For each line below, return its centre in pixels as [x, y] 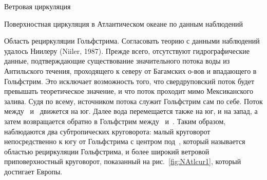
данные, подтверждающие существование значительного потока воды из [117, 61]
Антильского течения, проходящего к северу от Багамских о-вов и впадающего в [130, 71]
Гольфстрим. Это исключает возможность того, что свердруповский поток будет [129, 81]
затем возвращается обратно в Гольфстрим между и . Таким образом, [115, 121]
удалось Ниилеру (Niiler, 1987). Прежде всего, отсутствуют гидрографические [127, 51]
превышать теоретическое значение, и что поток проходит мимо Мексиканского [129, 91]
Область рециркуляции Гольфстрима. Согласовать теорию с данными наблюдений [132, 41]
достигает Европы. [33, 171]
